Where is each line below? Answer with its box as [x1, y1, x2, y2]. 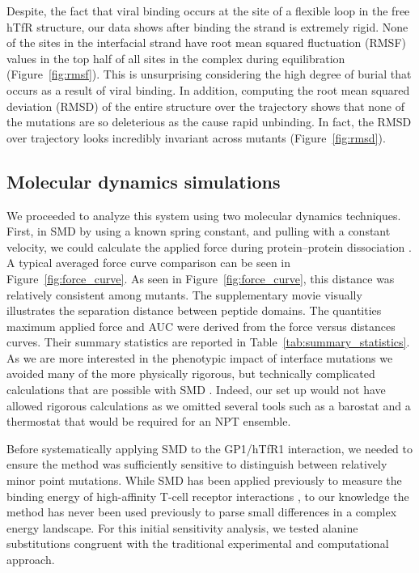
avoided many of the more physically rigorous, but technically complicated [6, 365, 375, 382]
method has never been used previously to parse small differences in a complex [6, 503, 397, 520]
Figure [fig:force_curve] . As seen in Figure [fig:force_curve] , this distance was [6, 270, 395, 286]
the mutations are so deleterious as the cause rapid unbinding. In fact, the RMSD [6, 113, 412, 130]
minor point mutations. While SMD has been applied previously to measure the [6, 472, 402, 489]
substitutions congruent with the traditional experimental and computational [6, 535, 389, 552]
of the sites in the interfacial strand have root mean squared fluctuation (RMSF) [6, 34, 406, 51]
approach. [6, 551, 55, 568]
